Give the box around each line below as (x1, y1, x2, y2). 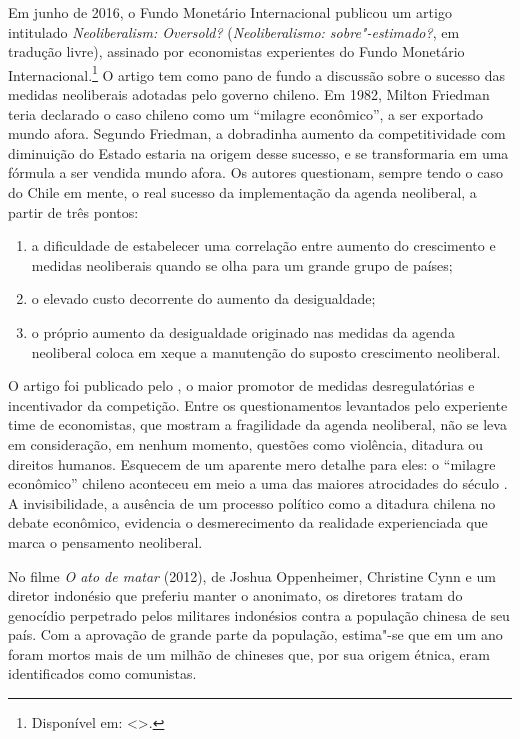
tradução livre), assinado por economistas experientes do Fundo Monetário (8, 41, 465, 62)
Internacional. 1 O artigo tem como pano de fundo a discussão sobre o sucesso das (8, 61, 505, 85)
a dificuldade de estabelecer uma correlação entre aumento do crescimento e (31, 235, 496, 256)
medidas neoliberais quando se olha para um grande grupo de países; (31, 254, 453, 275)
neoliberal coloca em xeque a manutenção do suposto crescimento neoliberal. (31, 341, 501, 362)
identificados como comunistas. (8, 663, 197, 684)
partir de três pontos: (8, 201, 139, 222)
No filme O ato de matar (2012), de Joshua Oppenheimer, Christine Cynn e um (8, 565, 496, 586)
